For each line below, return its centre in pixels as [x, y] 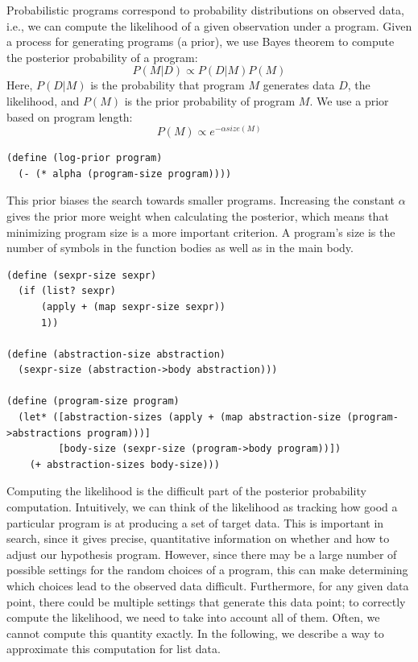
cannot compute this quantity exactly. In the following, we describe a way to [195, 633]
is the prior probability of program [210, 100]
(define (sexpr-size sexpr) [82, 275]
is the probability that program [168, 85]
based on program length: [70, 116]
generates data [299, 85]
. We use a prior [349, 100]
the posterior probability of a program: [102, 57]
